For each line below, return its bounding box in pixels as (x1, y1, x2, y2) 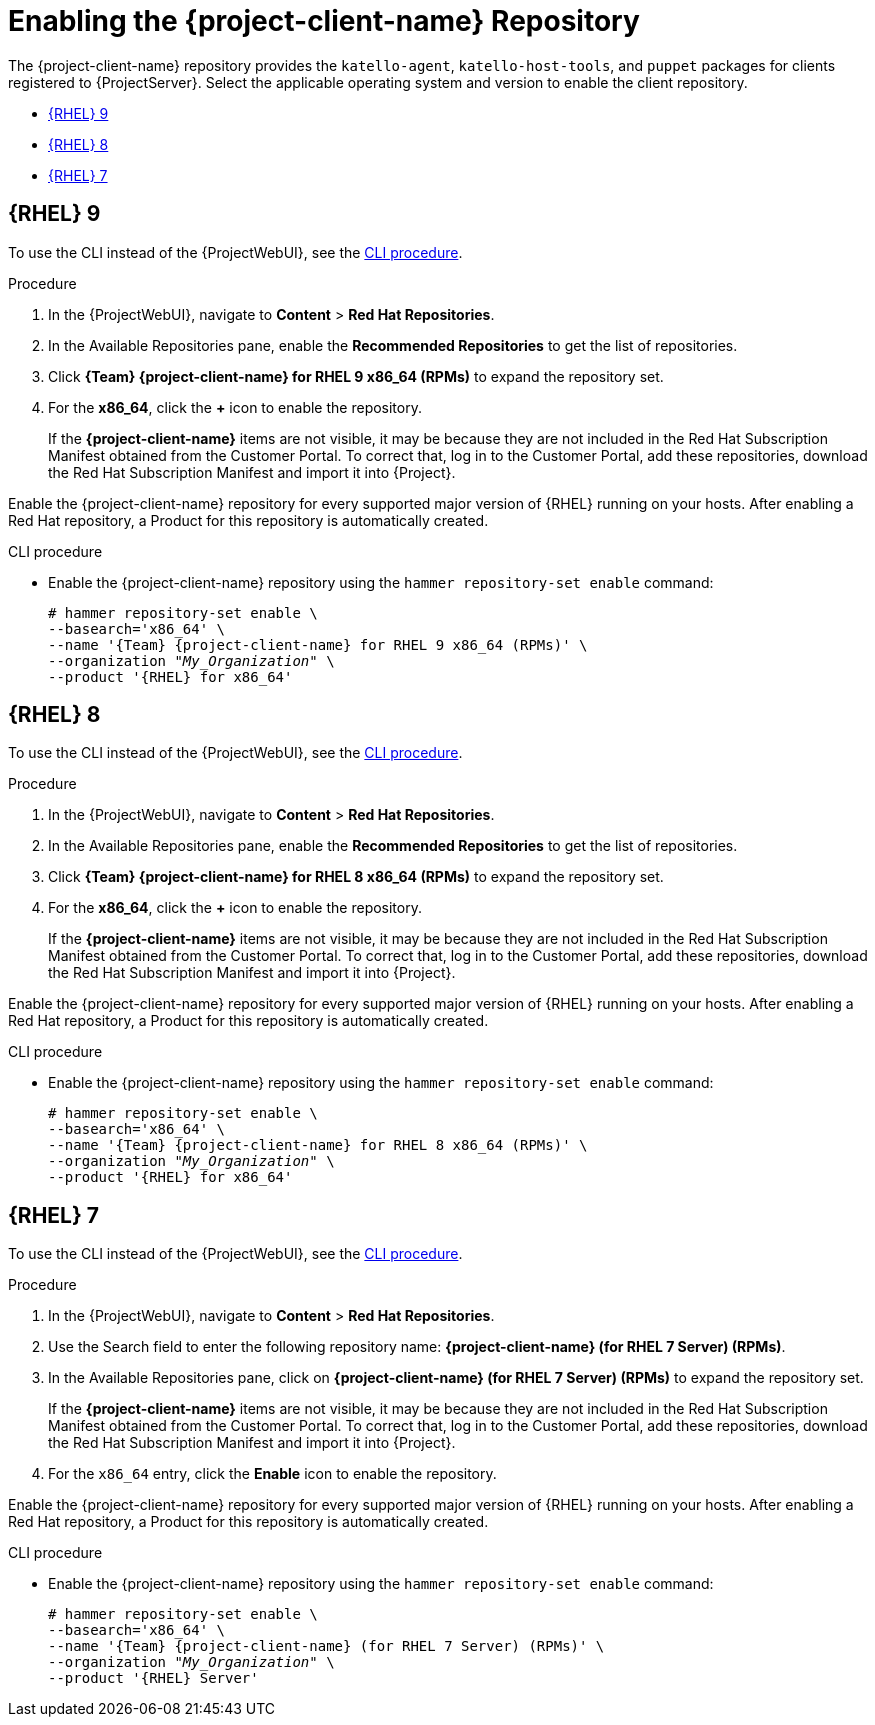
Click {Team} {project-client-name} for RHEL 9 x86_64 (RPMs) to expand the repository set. (48, 367, 664, 385)
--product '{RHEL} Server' (48, 1670, 259, 1687)
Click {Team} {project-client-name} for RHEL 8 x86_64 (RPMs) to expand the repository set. (48, 868, 664, 886)
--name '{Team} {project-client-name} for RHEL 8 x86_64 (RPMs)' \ (48, 1137, 588, 1154)
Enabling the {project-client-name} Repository (8, 4, 640, 38)
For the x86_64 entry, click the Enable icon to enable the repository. (48, 1465, 497, 1483)
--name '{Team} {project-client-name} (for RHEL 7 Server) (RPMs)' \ (48, 1638, 605, 1655)
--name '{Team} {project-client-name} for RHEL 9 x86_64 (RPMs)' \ (48, 636, 588, 653)
